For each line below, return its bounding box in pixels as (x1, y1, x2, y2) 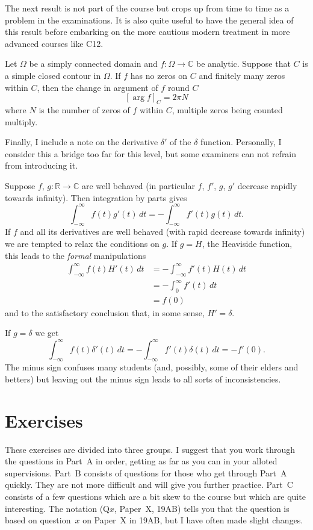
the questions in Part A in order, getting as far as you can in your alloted (5, 455, 277, 467)
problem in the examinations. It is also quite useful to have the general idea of (5, 13, 294, 26)
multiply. (5, 115, 38, 128)
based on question (5, 514, 71, 526)
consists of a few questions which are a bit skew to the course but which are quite (5, 490, 306, 503)
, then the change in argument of (37, 81, 158, 93)
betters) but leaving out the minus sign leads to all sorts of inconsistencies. (5, 372, 281, 385)
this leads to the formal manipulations (5, 249, 146, 261)
